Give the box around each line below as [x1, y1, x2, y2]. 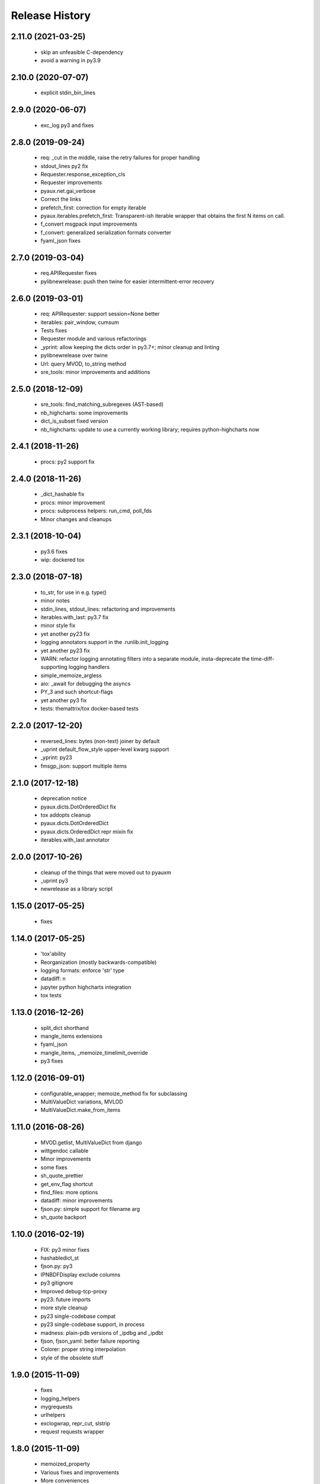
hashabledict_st [40, 1254, 79, 1261]
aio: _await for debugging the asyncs [40, 680, 131, 687]
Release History [11, 9, 91, 22]
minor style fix [40, 622, 76, 629]
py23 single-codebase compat [40, 1312, 116, 1320]
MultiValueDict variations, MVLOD [40, 1098, 124, 1105]
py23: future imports [40, 1296, 91, 1303]
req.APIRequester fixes [40, 269, 97, 277]
